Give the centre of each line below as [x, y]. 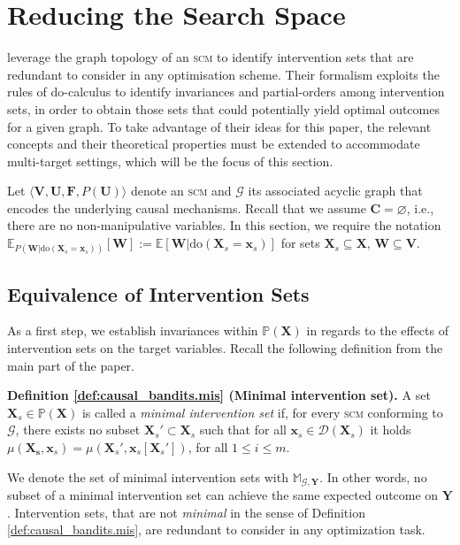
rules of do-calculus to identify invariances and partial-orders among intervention [226, 92]
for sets [300, 243]
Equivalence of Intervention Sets [158, 293]
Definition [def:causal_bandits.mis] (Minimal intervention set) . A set [219, 395]
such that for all [243, 430]
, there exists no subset [78, 430]
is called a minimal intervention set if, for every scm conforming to [262, 412]
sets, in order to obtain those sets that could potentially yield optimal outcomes [223, 108]
